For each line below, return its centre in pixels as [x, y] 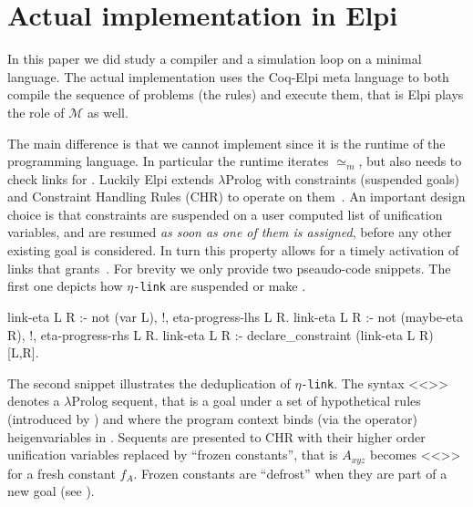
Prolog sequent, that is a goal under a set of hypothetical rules [246, 401]
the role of [36, 112]
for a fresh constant [62, 473]
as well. [108, 112]
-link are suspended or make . [220, 286]
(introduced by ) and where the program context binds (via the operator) [212, 418]
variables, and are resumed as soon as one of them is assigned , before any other [230, 232]
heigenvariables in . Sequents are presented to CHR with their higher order [216, 436]
